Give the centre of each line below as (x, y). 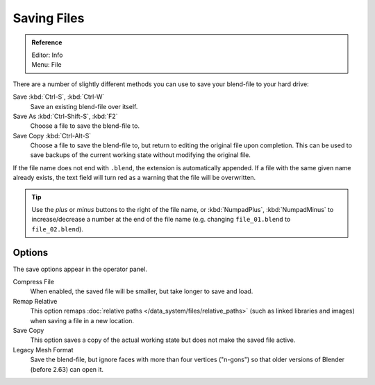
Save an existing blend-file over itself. (84, 106)
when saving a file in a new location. (82, 320)
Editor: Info (47, 55)
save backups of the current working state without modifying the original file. (141, 155)
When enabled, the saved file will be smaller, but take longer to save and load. (142, 291)
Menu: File (47, 65)
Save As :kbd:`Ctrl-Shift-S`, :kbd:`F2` (65, 116)
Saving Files (49, 18)
